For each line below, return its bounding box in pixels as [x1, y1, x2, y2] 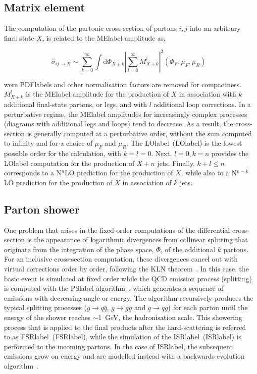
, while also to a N [181, 167, 237, 178]
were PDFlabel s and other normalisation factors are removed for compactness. [4, 79, 242, 89]
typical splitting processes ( [4, 302, 87, 313]
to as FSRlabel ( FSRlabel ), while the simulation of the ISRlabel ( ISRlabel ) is [4, 331, 242, 342]
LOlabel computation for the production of [4, 158, 135, 168]
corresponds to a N [4, 167, 62, 178]
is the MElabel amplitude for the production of [26, 89, 169, 99]
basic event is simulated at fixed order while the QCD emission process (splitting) [4, 273, 252, 283]
